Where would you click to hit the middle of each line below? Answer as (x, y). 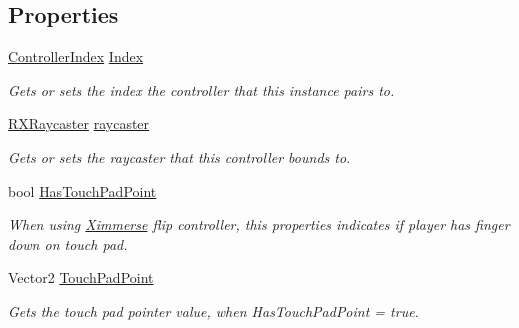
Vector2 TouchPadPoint (81, 277)
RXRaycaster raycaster (79, 123)
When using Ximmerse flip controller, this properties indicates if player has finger (259, 224)
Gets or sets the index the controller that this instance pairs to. (201, 89)
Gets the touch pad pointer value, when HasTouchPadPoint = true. (213, 310)
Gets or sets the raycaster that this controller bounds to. (179, 156)
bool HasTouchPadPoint (82, 190)
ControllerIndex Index (76, 56)
